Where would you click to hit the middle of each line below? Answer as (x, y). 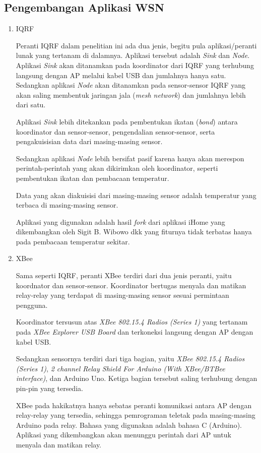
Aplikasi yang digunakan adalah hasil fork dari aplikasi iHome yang (120, 221)
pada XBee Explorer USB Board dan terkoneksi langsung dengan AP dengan (135, 332)
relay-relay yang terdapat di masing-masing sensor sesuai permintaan (122, 295)
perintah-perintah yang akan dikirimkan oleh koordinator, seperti (117, 168)
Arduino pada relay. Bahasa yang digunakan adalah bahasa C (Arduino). (129, 425)
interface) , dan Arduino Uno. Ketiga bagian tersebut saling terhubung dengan (137, 378)
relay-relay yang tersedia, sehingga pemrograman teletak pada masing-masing (136, 415)
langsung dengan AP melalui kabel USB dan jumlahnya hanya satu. (121, 75)
